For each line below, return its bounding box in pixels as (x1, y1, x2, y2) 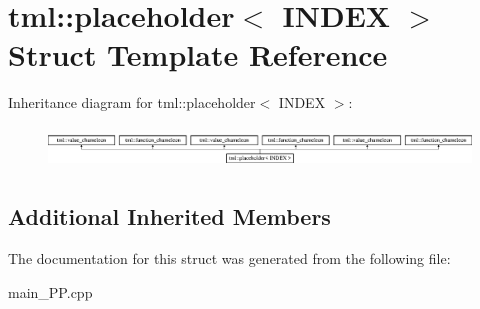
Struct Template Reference (8, 34, 388, 75)
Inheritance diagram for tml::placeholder (8, 92, 256, 113)
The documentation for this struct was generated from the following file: (8, 248, 451, 269)
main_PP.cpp (8, 281, 93, 302)
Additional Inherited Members (8, 201, 331, 232)
